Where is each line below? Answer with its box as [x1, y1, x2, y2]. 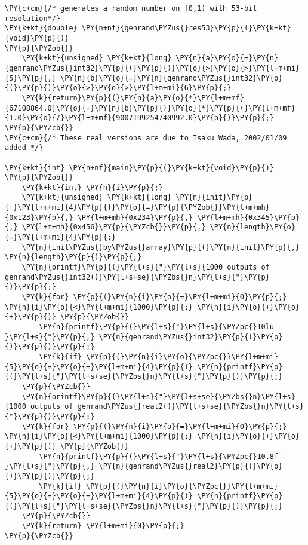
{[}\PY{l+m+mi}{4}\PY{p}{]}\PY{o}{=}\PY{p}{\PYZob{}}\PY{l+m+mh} [5, 203, 270, 212]
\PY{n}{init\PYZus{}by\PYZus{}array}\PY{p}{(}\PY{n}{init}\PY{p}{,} [21, 243, 300, 252]
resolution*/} [5, 14, 61, 23]
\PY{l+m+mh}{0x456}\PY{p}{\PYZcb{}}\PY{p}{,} [21, 223, 206, 232]
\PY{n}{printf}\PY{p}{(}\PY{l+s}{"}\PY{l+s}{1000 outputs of [21, 263, 270, 272]
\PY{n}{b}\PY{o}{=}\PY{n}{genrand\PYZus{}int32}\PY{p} [60, 74, 283, 82]
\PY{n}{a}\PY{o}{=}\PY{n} [175, 54, 279, 63]
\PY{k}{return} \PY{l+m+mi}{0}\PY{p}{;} [21, 522, 184, 531]
